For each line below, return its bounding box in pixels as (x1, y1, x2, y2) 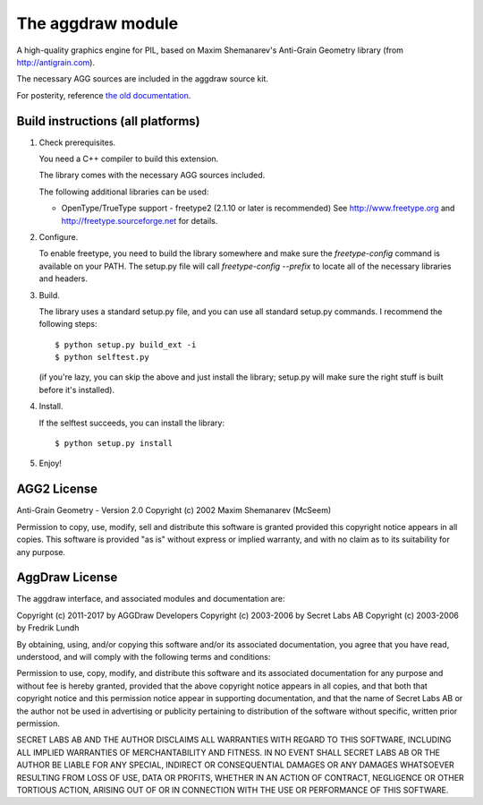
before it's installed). (38, 384, 115, 395)
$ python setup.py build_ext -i (55, 339, 197, 349)
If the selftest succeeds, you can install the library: (38, 417, 225, 428)
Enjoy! (38, 458, 63, 469)
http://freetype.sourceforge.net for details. (61, 215, 218, 226)
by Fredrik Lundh (16, 622, 80, 633)
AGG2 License (16, 482, 98, 497)
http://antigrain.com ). (16, 56, 96, 67)
